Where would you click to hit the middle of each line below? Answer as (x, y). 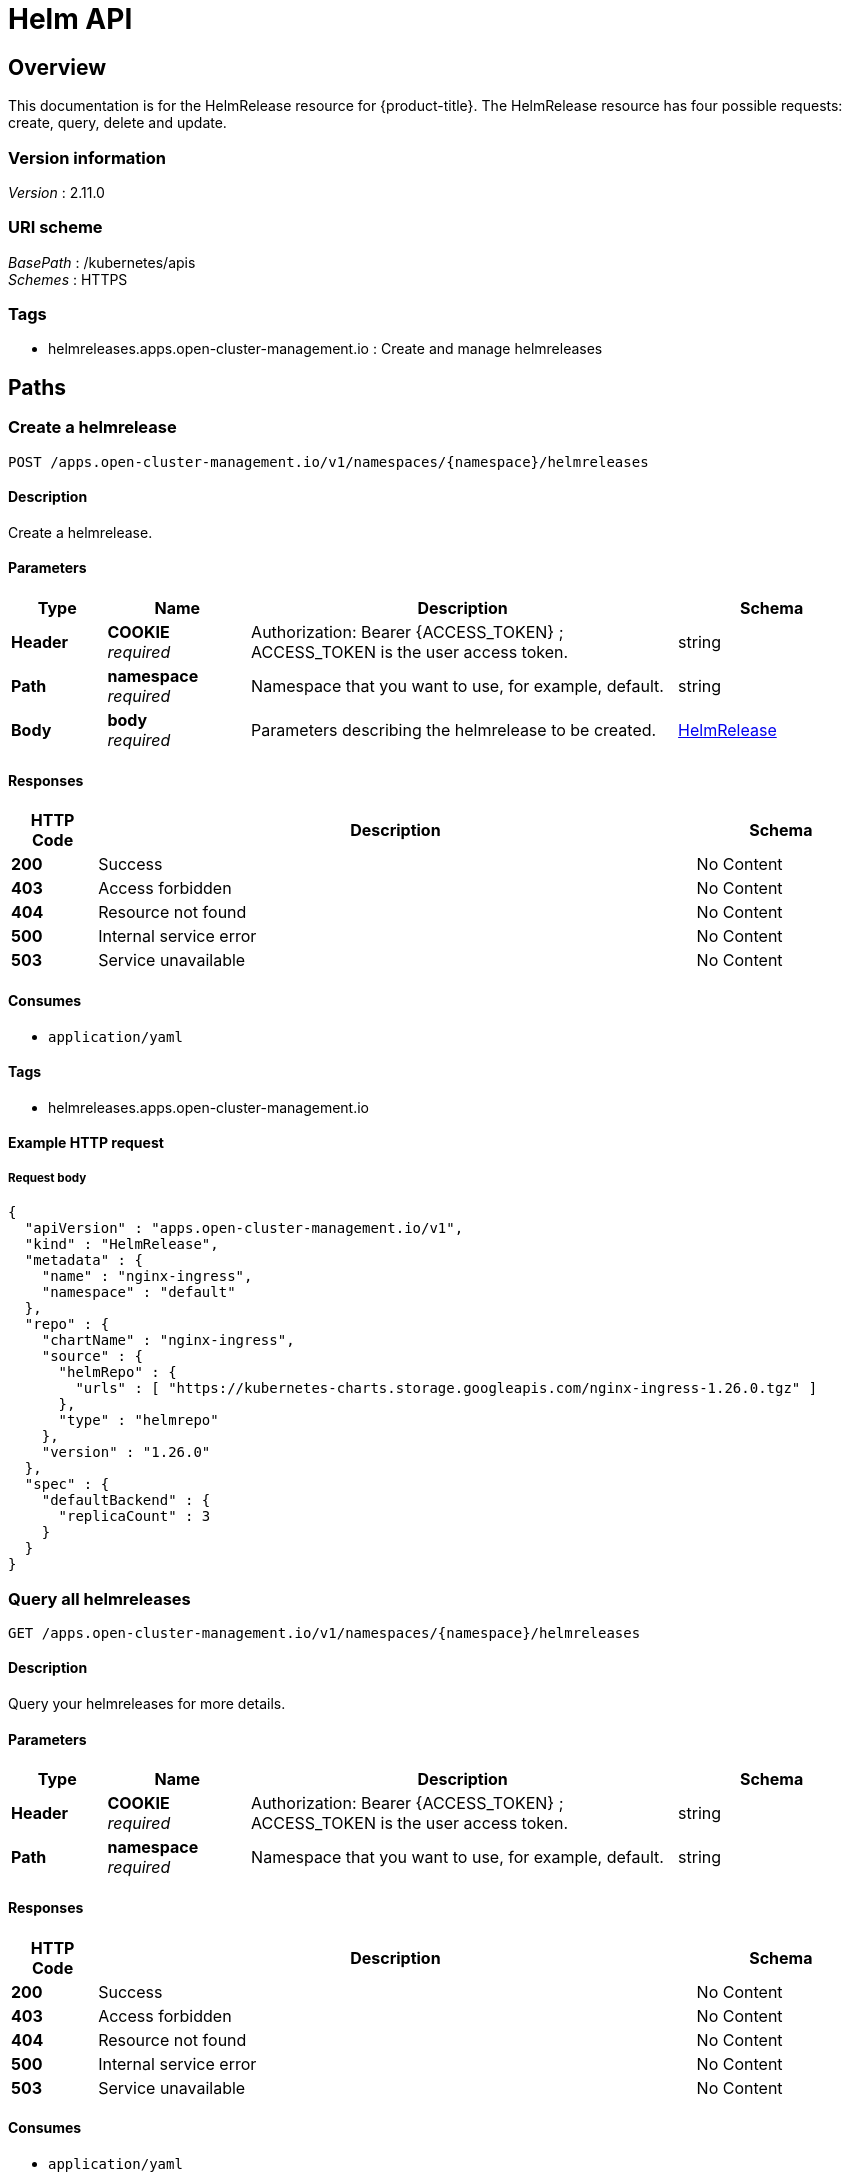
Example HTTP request (86, 1143)
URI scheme (55, 227)
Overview (57, 67)
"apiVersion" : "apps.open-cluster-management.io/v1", (244, 1228)
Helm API (70, 19)
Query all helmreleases (99, 1598)
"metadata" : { (83, 1260)
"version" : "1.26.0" (126, 1452)
